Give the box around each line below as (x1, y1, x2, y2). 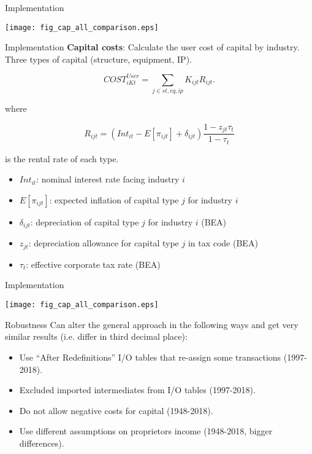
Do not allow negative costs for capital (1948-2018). (19, 404, 213, 417)
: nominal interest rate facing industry (36, 173, 180, 186)
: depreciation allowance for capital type (28, 237, 179, 249)
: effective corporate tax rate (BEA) (26, 257, 161, 270)
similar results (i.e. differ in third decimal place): (5, 330, 188, 343)
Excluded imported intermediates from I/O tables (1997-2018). (19, 383, 256, 396)
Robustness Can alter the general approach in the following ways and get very (5, 318, 299, 331)
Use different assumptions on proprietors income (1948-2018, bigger (19, 425, 273, 437)
